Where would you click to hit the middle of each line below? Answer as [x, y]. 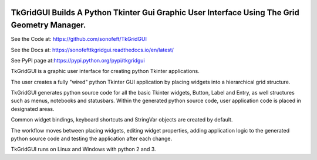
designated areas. [33, 109]
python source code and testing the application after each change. [92, 139]
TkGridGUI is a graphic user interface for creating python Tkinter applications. [105, 71]
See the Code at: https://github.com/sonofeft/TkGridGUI [79, 39]
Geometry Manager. [48, 25]
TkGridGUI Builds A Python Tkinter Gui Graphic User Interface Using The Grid [155, 13]
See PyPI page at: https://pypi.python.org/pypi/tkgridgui [78, 60]
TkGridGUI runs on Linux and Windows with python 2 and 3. [83, 149]
